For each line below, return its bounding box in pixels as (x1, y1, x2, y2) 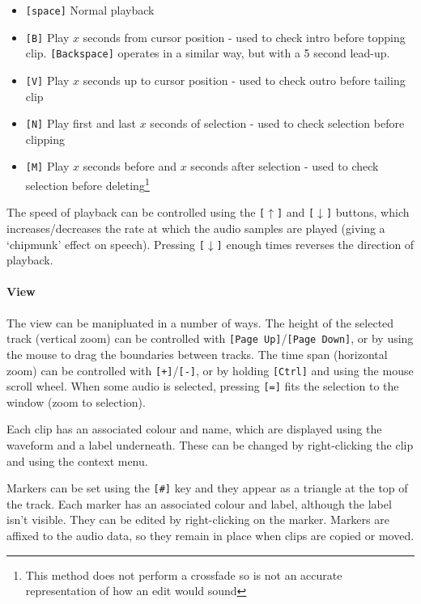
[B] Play (25, 28, 70, 45)
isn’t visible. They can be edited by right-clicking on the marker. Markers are (6, 511, 389, 528)
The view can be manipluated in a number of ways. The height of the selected (6, 314, 394, 331)
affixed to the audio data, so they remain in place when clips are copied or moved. (6, 527, 415, 544)
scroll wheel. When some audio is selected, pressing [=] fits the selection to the (6, 378, 399, 395)
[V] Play (25, 71, 70, 88)
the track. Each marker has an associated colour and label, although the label (6, 495, 392, 512)
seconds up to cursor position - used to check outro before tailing (83, 71, 406, 88)
